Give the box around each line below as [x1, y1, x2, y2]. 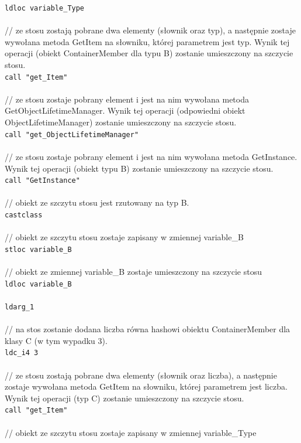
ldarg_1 [5, 302, 34, 311]
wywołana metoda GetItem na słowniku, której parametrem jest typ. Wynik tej [5, 35, 290, 47]
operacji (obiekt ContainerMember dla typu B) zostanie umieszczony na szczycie [5, 47, 293, 59]
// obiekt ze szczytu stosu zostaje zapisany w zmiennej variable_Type [5, 426, 257, 438]
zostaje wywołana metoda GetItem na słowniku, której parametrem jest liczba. [5, 380, 288, 393]
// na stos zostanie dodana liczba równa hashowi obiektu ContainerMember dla [5, 323, 290, 335]
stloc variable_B [5, 245, 72, 254]
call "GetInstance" [5, 176, 80, 185]
